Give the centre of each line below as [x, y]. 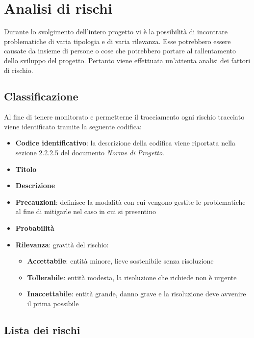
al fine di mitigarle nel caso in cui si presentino [86, 211]
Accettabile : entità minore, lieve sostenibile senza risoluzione [120, 261]
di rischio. [19, 70]
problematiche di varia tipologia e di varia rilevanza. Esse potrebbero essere [117, 41]
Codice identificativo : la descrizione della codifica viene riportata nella [125, 143]
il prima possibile [53, 303]
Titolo [26, 169]
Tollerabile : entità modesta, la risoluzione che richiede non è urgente [132, 277]
